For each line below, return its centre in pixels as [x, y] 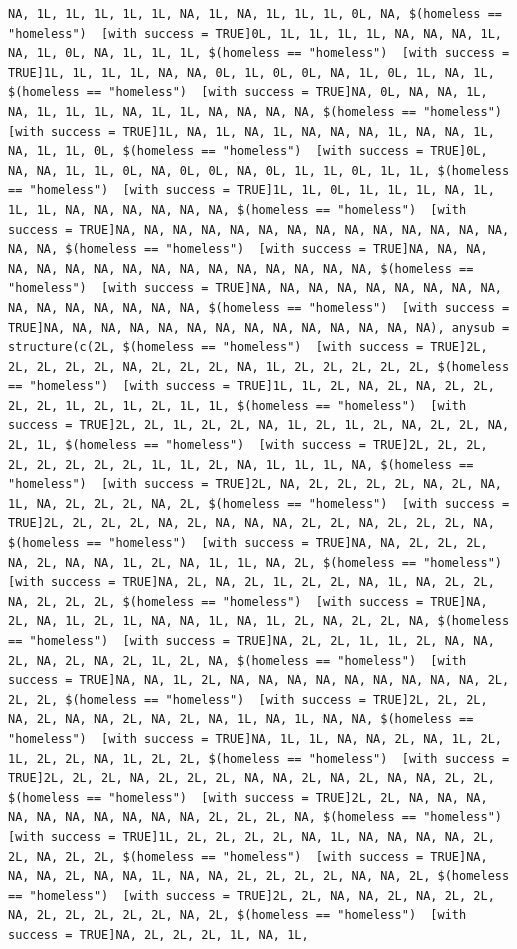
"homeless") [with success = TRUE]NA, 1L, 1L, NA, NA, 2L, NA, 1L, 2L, [255, 738]
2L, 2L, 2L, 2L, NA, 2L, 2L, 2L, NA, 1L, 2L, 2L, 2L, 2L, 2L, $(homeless [259, 366]
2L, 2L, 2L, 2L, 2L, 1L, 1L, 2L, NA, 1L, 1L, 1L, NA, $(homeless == [241, 464]
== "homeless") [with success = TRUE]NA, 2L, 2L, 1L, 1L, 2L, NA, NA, [251, 641]
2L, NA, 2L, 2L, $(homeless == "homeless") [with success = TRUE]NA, [248, 856]
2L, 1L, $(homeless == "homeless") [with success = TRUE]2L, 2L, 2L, [248, 445]
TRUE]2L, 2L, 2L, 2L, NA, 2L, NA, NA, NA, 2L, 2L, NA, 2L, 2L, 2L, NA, [251, 523]
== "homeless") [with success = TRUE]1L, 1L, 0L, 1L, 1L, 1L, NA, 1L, [251, 190]
